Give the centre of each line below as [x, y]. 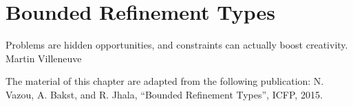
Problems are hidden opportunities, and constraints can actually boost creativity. [177, 45]
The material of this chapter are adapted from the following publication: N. [165, 81]
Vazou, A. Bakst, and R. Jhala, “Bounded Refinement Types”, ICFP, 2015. [164, 94]
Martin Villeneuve [44, 58]
